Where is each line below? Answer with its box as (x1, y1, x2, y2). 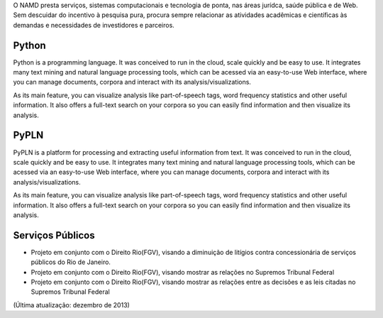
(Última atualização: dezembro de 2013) (13, 300, 131, 309)
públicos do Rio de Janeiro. (30, 258, 111, 266)
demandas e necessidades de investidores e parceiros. (13, 21, 175, 29)
